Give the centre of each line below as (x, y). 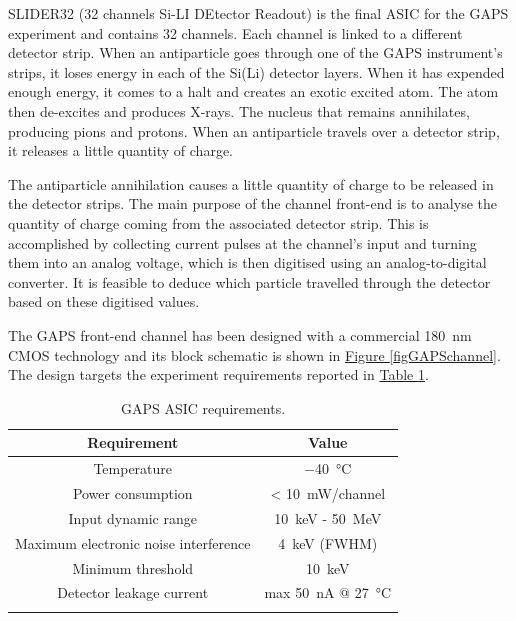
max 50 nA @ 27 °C (328, 592)
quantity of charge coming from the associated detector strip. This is (218, 222)
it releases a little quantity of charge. (120, 150)
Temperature (133, 468)
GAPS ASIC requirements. (203, 407)
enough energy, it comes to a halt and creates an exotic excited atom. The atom (253, 91)
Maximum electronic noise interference (133, 542)
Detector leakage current (133, 592)
